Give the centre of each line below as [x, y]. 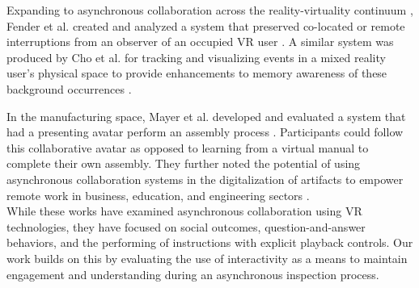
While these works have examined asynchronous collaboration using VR [184, 211]
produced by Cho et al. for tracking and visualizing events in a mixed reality [196, 57]
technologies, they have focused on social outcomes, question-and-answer [186, 226]
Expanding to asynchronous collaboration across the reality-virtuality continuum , [210, 10]
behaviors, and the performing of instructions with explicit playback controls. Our [210, 242]
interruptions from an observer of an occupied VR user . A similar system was [200, 42]
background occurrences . [69, 88]
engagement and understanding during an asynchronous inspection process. [193, 274]
